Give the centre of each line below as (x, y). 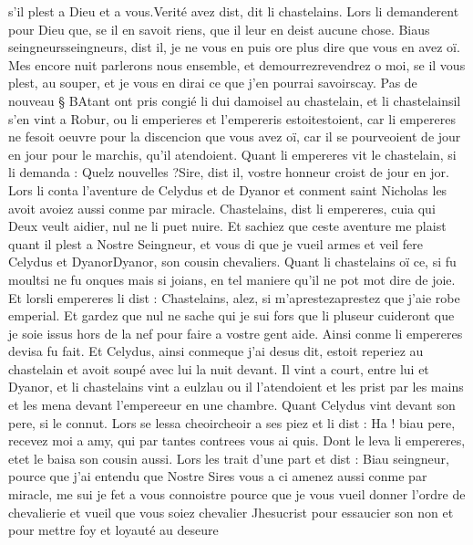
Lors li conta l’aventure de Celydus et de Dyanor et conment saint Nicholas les (228, 189)
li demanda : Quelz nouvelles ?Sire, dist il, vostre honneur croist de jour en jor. (229, 172)
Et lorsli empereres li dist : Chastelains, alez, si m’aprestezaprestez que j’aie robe (234, 297)
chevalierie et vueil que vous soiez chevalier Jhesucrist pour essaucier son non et (231, 512)
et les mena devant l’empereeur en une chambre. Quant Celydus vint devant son (232, 405)
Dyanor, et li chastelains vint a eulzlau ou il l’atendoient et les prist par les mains (236, 387)
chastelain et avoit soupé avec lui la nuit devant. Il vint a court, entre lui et (219, 368)
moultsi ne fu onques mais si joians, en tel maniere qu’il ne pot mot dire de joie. (232, 279)
